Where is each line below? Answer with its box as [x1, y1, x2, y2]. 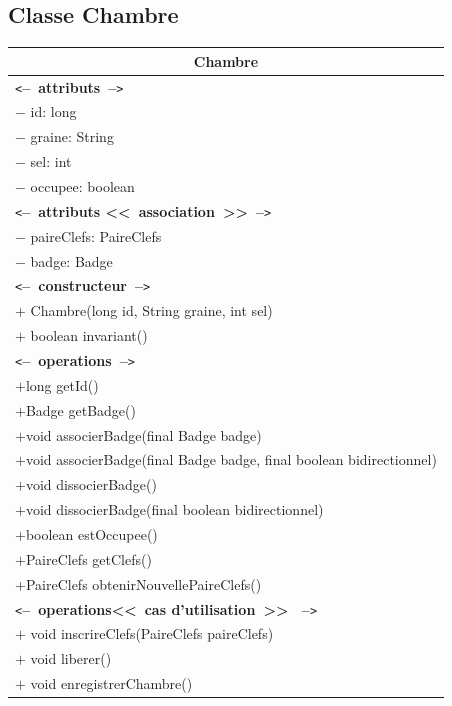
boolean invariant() [30, 325, 148, 346]
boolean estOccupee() [25, 523, 158, 544]
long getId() [25, 374, 99, 395]
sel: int [30, 151, 72, 172]
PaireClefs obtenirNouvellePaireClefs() [25, 573, 262, 594]
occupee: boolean [30, 175, 135, 196]
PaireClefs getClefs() [25, 548, 152, 569]
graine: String [30, 126, 114, 147]
